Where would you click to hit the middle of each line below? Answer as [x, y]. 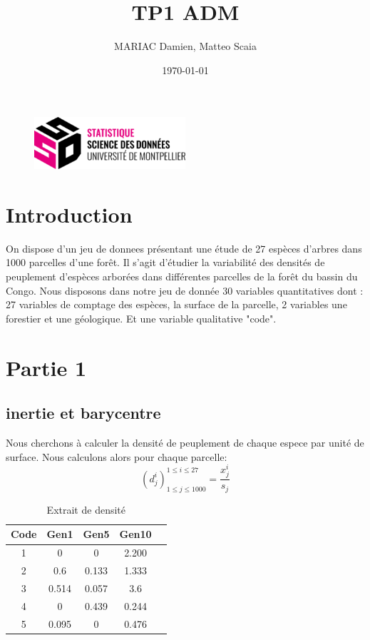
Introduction [69, 214]
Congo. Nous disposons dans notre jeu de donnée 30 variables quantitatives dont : [185, 290]
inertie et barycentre [83, 413]
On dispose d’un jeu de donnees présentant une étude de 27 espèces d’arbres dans [184, 248]
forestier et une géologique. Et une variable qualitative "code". [141, 318]
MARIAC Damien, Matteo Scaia [185, 46]
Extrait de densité [86, 509]
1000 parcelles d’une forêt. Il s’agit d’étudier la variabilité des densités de [165, 262]
